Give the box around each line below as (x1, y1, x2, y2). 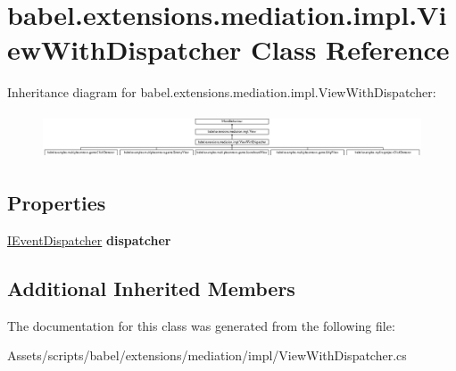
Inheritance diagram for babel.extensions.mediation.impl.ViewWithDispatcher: (7, 83, 436, 102)
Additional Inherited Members (7, 274, 295, 301)
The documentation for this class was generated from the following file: (7, 316, 395, 334)
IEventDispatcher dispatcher (7, 230, 171, 249)
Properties (7, 188, 106, 216)
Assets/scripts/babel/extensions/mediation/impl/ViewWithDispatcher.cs (7, 346, 407, 365)
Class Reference (251, 31, 450, 68)
